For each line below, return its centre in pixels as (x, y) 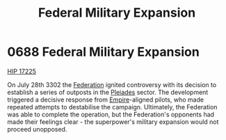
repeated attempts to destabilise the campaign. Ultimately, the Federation (112, 107)
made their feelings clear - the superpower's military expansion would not (113, 122)
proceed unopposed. (37, 129)
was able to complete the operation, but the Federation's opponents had (111, 114)
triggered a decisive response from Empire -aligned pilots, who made (105, 100)
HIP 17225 (22, 71)
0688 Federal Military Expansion (103, 52)
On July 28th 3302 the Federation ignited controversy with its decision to (112, 84)
